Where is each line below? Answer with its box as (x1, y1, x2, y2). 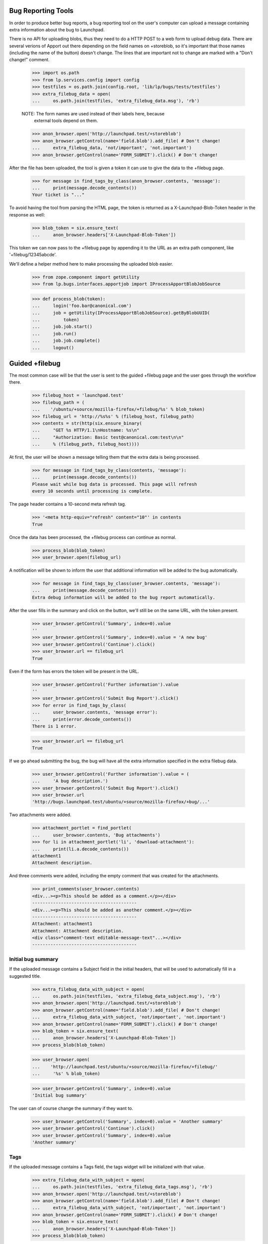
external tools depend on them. (34, 117, 98, 124)
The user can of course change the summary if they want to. (9, 1105, 134, 1112)
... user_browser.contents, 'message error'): (32, 710, 158, 715)
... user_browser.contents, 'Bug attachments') (32, 832, 161, 838)
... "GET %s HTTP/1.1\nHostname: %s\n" (32, 427, 140, 433)
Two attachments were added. (9, 812, 71, 818)
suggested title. (9, 973, 41, 979)
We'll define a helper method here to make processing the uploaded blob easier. (9, 261, 173, 267)
